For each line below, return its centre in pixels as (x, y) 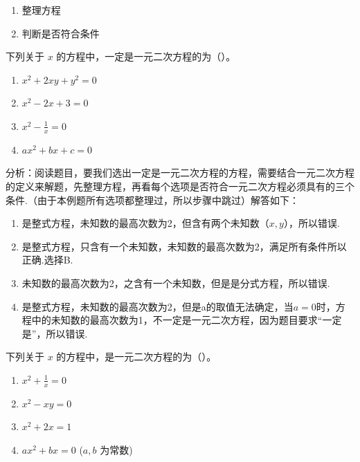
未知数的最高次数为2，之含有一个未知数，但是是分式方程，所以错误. (176, 283)
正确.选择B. (47, 260)
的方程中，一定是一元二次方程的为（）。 (146, 56)
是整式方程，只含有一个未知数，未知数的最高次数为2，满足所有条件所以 (184, 246)
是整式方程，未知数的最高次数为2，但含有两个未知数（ (145, 223)
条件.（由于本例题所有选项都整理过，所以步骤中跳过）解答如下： (152, 200)
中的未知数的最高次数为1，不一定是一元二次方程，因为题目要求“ (177, 320)
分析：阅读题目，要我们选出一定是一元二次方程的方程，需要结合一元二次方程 (180, 173)
